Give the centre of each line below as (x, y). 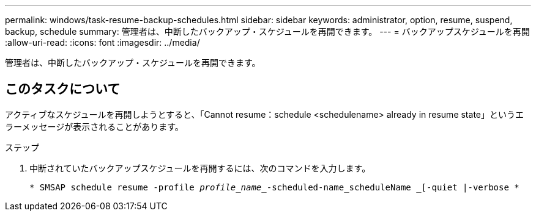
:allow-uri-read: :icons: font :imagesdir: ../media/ (102, 42)
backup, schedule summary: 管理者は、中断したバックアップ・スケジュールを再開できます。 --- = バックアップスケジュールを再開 (267, 31)
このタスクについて (63, 89)
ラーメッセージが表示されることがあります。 (94, 126)
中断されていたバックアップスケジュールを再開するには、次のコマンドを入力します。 (200, 168)
